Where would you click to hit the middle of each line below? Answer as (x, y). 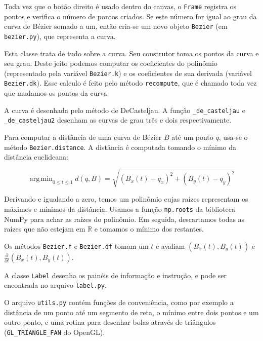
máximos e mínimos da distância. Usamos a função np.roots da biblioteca (120, 209)
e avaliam (170, 245)
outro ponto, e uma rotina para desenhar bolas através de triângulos (110, 322)
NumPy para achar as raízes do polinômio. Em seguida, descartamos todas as (124, 219)
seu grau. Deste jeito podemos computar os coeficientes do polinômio (111, 63)
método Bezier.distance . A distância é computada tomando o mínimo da (120, 147)
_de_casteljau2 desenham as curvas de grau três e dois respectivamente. (118, 120)
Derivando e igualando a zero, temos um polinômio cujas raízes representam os (126, 199)
